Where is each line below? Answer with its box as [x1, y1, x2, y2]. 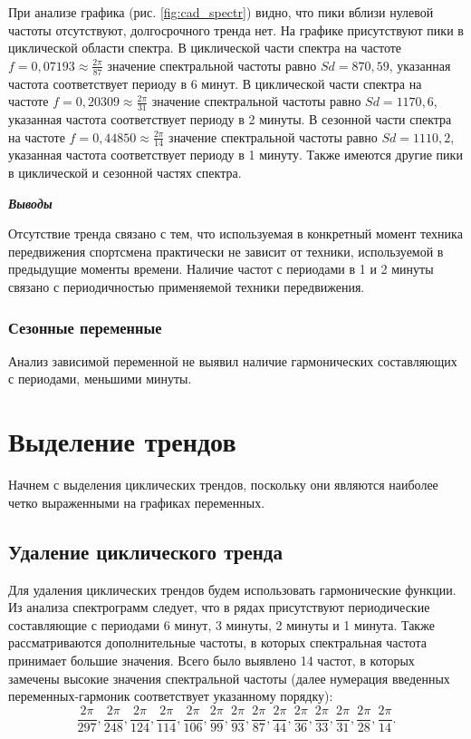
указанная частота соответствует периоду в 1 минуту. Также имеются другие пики [8, 145, 463, 164]
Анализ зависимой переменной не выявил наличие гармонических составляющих [8, 351, 457, 370]
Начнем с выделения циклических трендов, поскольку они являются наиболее [8, 475, 438, 494]
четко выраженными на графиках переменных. [8, 492, 265, 511]
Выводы [8, 193, 53, 212]
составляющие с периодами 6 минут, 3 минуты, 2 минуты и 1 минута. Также [8, 615, 435, 634]
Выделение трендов [8, 423, 236, 460]
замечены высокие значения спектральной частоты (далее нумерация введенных [8, 668, 450, 687]
